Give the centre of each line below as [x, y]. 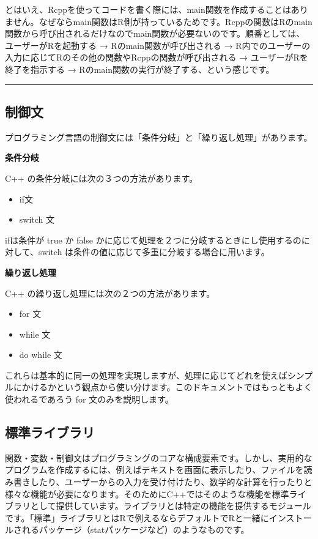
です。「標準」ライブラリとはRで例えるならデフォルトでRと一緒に [137, 517]
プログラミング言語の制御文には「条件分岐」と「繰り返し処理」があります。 [159, 137]
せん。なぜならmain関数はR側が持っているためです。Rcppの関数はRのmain [163, 21]
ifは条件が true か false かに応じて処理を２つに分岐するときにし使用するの [153, 240]
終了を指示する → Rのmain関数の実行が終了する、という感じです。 [140, 69]
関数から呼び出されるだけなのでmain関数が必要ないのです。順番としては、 [155, 33]
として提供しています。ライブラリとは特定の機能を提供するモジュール [171, 506]
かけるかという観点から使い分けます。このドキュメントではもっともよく [167, 387]
